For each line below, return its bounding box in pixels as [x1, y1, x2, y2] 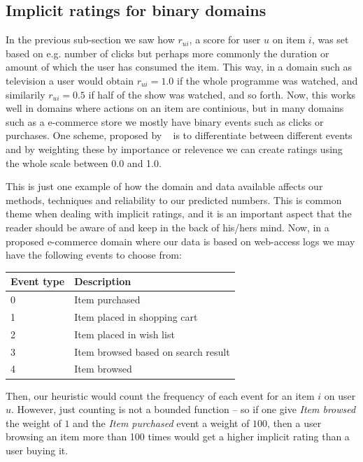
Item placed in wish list [74, 326, 175, 341]
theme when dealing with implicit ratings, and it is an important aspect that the [6, 206, 352, 221]
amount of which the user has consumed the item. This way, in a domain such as [6, 59, 353, 74]
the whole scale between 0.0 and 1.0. [6, 155, 162, 170]
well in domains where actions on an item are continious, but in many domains [6, 101, 344, 115]
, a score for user [189, 32, 261, 47]
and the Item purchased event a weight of [73, 415, 250, 430]
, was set [311, 32, 349, 47]
